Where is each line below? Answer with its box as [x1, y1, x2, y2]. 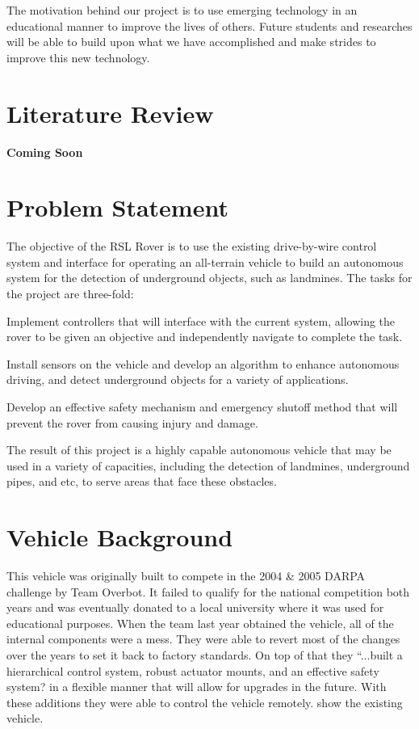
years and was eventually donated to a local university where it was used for [6, 599, 384, 616]
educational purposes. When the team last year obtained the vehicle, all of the [6, 614, 394, 631]
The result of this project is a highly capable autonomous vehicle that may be [6, 441, 392, 458]
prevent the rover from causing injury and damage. [6, 414, 258, 431]
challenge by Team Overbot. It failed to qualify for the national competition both [6, 583, 410, 600]
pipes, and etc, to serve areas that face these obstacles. [6, 473, 277, 490]
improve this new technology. [6, 48, 150, 65]
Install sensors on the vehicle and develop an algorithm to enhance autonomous [6, 355, 400, 372]
